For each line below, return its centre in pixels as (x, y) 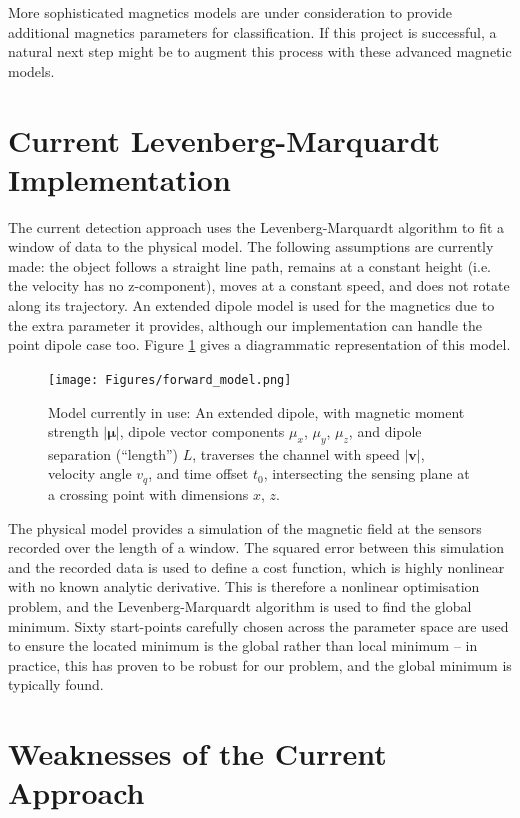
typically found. (56, 684)
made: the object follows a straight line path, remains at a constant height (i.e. (249, 265)
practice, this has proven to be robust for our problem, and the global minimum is (260, 664)
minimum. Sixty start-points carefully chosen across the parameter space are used (258, 625)
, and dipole (385, 431)
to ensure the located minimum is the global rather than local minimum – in (243, 645)
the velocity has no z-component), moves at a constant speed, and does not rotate (259, 285)
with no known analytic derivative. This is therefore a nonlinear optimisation (244, 586)
